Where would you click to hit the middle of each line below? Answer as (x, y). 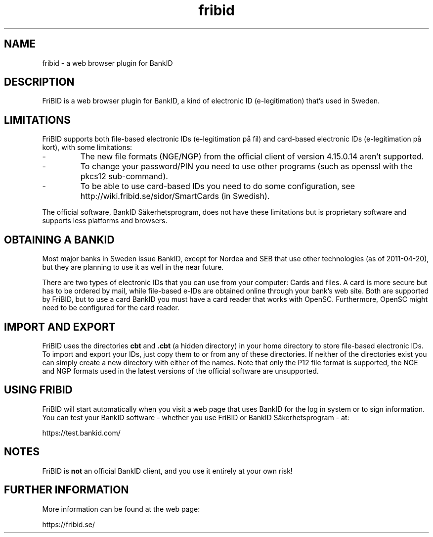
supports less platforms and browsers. (105, 221)
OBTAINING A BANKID (59, 240)
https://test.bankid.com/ (81, 433)
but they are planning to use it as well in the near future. (133, 267)
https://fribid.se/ (69, 524)
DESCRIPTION (39, 82)
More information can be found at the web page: (121, 509)
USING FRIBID (38, 390)
